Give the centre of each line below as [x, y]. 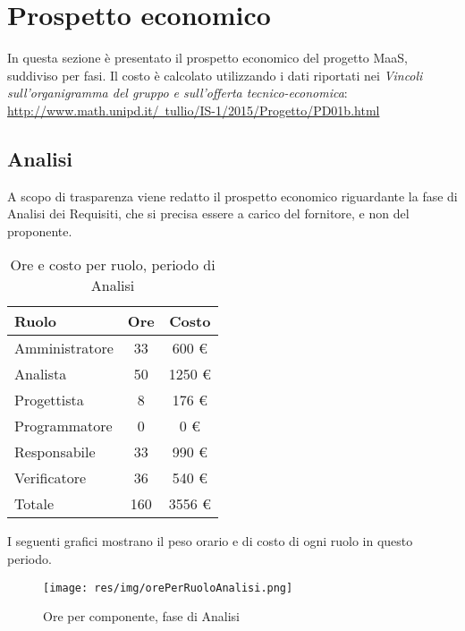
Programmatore [63, 426]
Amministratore [64, 348]
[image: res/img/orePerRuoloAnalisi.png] [168, 588]
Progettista [49, 400]
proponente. [40, 230]
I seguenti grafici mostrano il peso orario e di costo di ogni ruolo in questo [210, 541]
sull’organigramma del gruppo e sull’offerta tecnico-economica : [178, 93]
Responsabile [55, 452]
